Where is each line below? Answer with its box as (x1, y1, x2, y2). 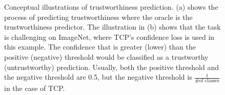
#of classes (195, 78, 219, 83)
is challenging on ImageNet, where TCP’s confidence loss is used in (4, 31, 215, 42)
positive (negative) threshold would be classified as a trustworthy (4, 51, 209, 62)
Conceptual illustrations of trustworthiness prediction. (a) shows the (4, 2, 218, 12)
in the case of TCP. (4, 82, 65, 93)
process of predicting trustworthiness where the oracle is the (4, 11, 193, 22)
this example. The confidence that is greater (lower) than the (4, 41, 196, 52)
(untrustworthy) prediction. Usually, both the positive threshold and (4, 61, 219, 72)
